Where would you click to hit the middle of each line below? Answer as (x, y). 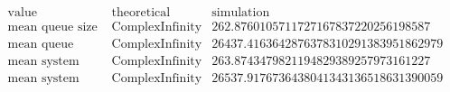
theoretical (141, 13)
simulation (241, 13)
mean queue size (52, 28)
